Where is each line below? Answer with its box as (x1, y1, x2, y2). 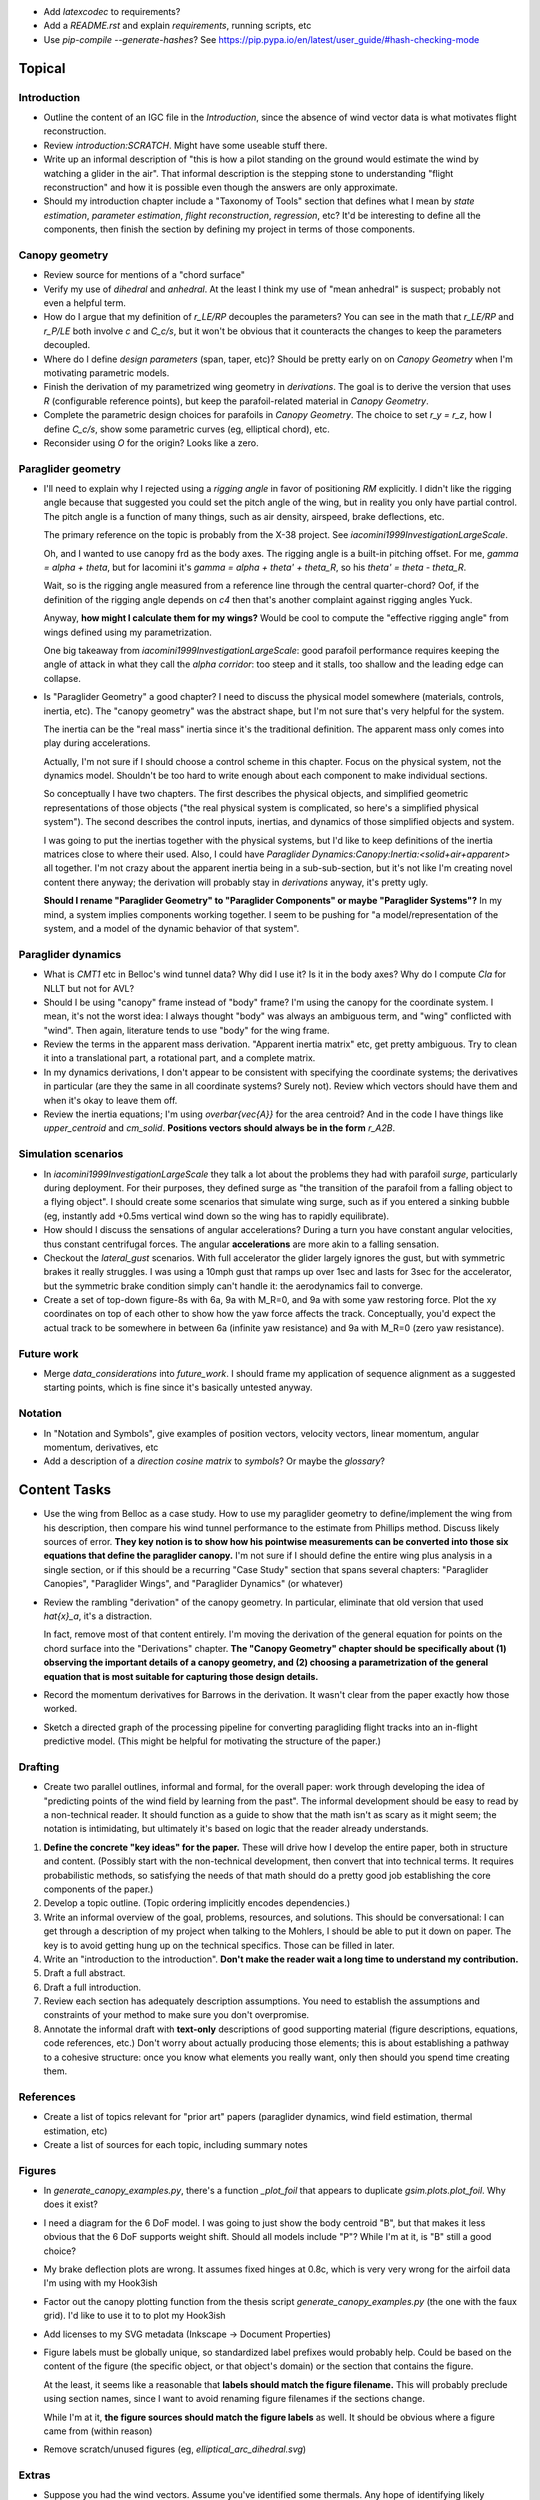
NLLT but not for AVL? (43, 982, 135, 994)
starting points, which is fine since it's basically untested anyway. (43, 1381, 314, 1394)
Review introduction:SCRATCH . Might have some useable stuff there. (43, 139, 328, 151)
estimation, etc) (43, 2125, 108, 2137)
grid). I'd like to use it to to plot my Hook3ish (43, 2310, 226, 2322)
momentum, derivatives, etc (43, 1441, 159, 1453)
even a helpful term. (43, 296, 127, 309)
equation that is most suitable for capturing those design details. (43, 1670, 319, 1682)
